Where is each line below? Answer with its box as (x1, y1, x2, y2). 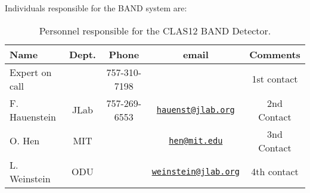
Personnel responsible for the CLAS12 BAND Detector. (39, 23, 271, 37)
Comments (249, 47, 300, 61)
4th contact (251, 164, 299, 179)
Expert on (10, 65, 52, 79)
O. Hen (10, 134, 40, 148)
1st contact (252, 72, 298, 86)
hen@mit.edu (169, 135, 223, 145)
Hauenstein (10, 109, 56, 124)
